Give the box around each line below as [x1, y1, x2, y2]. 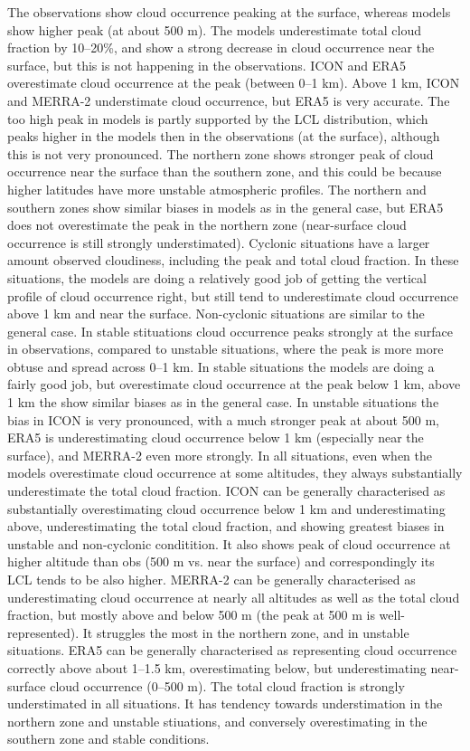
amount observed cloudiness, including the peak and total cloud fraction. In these [7, 251, 459, 270]
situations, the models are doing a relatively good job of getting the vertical [7, 268, 427, 287]
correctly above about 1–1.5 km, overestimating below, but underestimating [7, 658, 427, 677]
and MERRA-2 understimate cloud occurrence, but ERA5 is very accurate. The [7, 90, 450, 109]
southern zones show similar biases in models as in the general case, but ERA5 [7, 197, 444, 216]
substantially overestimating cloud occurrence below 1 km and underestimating [7, 499, 446, 518]
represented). [7, 623, 80, 642]
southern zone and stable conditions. [7, 729, 210, 748]
